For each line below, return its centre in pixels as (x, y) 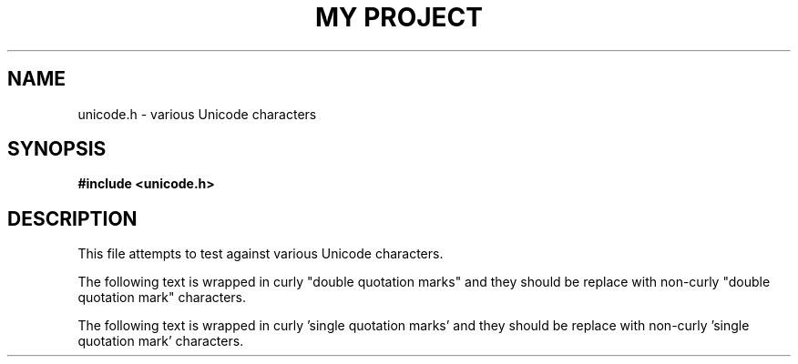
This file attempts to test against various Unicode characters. (261, 254)
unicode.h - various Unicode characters (197, 114)
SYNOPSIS (57, 149)
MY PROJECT (399, 17)
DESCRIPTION (72, 218)
